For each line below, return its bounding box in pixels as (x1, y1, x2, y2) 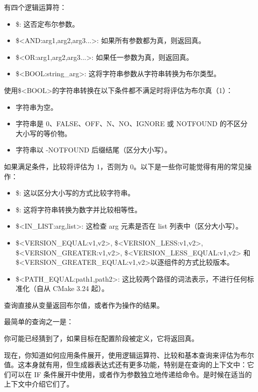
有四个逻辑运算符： (4, 2, 66, 12)
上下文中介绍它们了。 (4, 379, 73, 389)
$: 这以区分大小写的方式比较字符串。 (15, 188, 135, 198)
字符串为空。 (15, 101, 58, 112)
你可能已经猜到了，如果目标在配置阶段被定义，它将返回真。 (4, 333, 198, 343)
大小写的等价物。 (15, 128, 71, 138)
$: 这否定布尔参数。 (15, 18, 79, 29)
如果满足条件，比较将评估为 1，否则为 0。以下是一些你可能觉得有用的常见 (4, 161, 245, 171)
